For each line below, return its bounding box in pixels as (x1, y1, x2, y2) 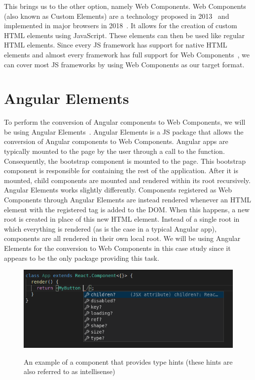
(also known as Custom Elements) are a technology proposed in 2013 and (4, 10, 229, 21)
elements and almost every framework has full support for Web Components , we (4, 49, 250, 59)
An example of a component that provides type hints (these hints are (24, 356, 233, 367)
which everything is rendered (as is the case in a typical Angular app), (4, 223, 217, 234)
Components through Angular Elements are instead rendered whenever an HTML (4, 194, 251, 205)
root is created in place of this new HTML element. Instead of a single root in (4, 214, 240, 224)
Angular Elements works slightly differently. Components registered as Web (4, 185, 232, 195)
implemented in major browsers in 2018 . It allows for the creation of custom (4, 20, 237, 31)
